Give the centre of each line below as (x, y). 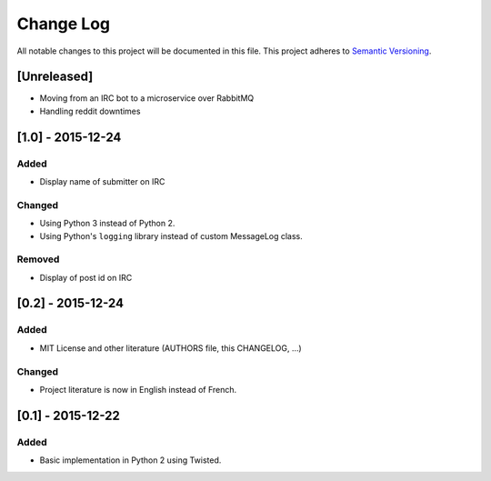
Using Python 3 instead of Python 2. (107, 224)
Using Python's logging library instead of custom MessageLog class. (171, 235)
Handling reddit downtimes (90, 111)
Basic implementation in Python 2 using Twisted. (130, 460)
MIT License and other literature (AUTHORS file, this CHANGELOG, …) (170, 348)
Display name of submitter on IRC (102, 181)
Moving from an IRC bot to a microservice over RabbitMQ (147, 98)
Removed (38, 259)
